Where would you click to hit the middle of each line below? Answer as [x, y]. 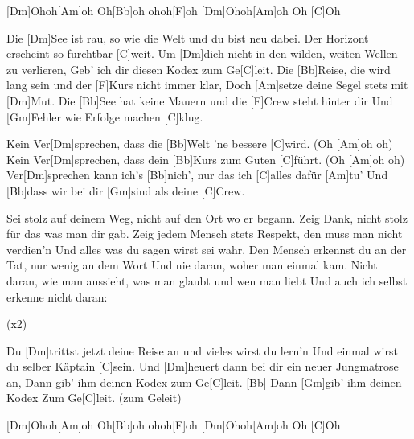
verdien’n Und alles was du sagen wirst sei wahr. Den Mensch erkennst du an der [207, 249]
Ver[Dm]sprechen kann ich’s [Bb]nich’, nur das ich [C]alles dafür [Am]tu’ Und [197, 175]
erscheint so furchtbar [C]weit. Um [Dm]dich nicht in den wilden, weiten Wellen [202, 53]
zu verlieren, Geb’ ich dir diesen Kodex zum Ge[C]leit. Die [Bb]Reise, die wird [199, 69]
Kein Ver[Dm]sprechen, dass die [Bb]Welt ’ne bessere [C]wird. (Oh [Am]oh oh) [200, 144]
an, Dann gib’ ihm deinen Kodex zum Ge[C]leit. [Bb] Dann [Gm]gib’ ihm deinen [204, 382]
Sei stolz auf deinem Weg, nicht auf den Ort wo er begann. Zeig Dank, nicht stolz [207, 217]
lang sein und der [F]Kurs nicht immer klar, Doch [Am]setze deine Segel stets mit [207, 85]
